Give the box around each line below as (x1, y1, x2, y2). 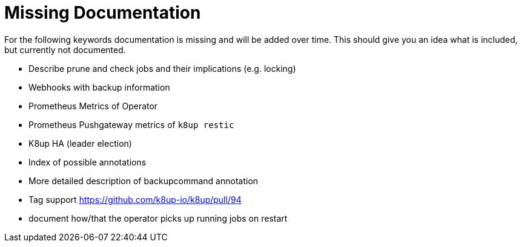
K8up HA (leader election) (28, 138, 132, 149)
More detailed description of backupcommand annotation (28, 175, 259, 186)
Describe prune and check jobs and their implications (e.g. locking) (28, 63, 296, 74)
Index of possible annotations (28, 156, 147, 167)
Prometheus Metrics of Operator (28, 100, 158, 111)
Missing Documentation (4, 2, 201, 23)
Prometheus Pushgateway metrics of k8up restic (28, 119, 234, 130)
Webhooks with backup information (28, 82, 170, 92)
